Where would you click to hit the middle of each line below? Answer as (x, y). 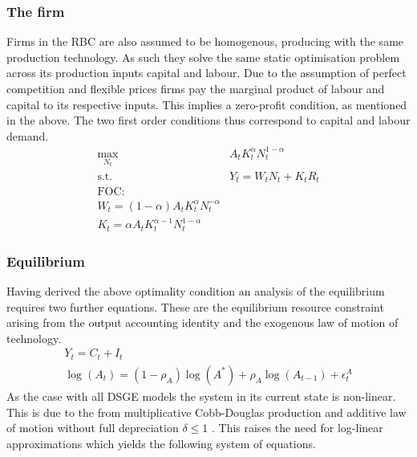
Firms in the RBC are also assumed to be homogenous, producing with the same (205, 41)
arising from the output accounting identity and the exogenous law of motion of (202, 322)
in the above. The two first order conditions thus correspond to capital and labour (208, 120)
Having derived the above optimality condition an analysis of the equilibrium (196, 291)
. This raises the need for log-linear (297, 428)
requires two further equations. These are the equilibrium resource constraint (195, 306)
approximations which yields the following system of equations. (161, 443)
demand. (28, 135)
